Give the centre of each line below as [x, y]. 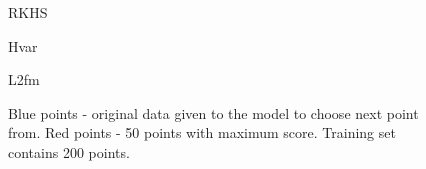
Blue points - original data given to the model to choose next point [213, 112]
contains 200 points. [69, 151]
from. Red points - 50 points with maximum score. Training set [202, 132]
